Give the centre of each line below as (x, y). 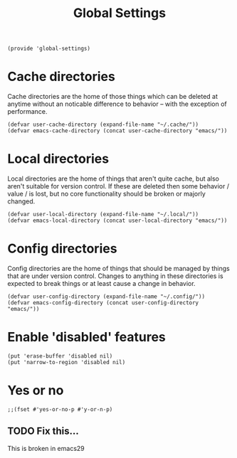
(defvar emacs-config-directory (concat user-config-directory (103, 303)
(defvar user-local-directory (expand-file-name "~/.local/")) (103, 215)
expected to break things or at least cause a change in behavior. (101, 283)
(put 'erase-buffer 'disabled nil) (60, 356)
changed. (21, 201)
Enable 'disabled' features (86, 337)
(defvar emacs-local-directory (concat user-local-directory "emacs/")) (117, 221)
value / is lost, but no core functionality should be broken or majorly (107, 194)
